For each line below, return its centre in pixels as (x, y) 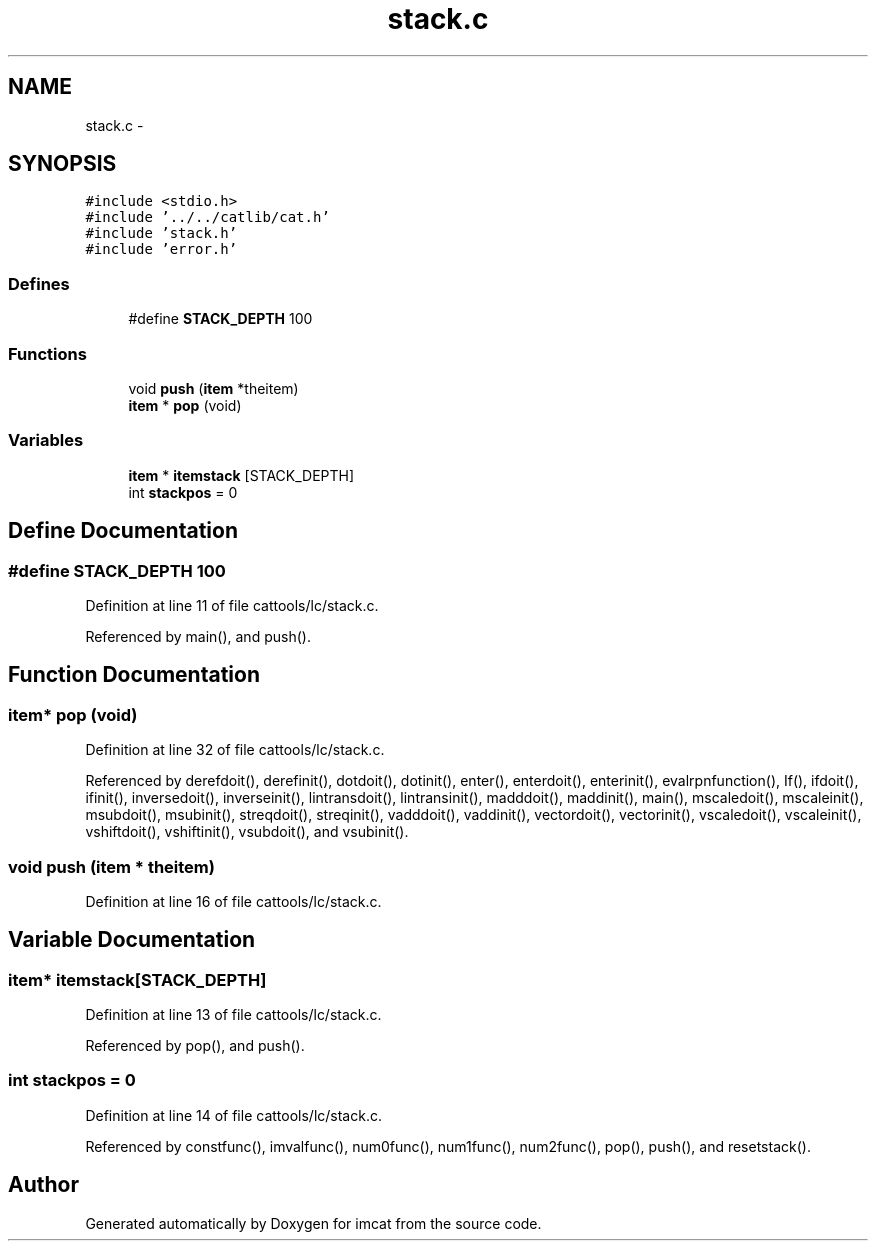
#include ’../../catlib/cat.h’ (207, 217)
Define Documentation (123, 531)
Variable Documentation (132, 940)
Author (43, 1185)
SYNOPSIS (62, 164)
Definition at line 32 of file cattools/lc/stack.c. (235, 750)
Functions (47, 353)
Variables (46, 440)
